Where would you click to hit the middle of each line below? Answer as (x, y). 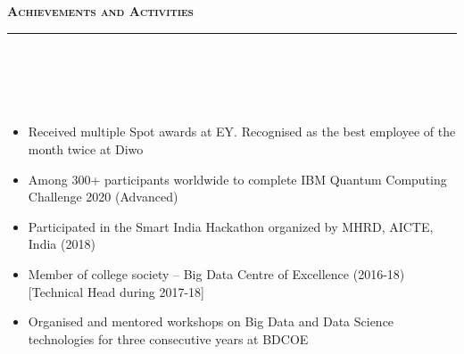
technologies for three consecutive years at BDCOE (168, 338)
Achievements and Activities (100, 11)
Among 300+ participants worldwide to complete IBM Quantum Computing (237, 179)
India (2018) (62, 244)
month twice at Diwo (86, 148)
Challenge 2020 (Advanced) (103, 197)
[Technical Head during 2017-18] (116, 291)
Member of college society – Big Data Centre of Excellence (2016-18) (216, 273)
